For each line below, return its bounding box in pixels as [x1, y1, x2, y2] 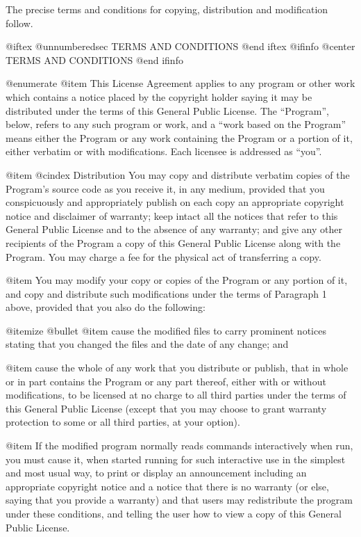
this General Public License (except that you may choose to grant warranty [6, 401, 327, 415]
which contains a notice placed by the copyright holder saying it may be [6, 89, 312, 104]
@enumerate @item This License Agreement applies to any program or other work [6, 76, 355, 90]
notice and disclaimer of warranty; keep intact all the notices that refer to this [6, 208, 338, 223]
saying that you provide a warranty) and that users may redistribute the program [6, 492, 353, 507]
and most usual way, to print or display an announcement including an [6, 465, 307, 480]
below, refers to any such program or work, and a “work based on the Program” [6, 117, 346, 131]
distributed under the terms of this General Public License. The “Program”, [6, 103, 329, 118]
